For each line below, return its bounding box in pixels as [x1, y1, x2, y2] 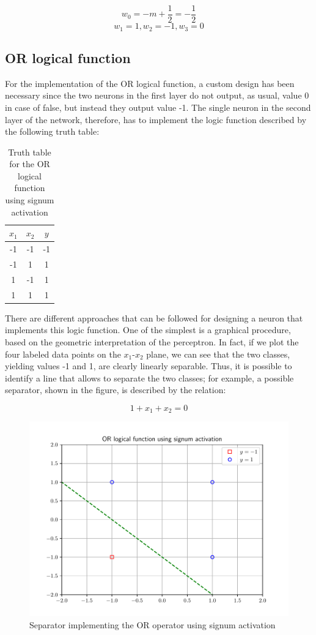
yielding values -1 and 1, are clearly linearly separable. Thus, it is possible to [5, 359, 292, 372]
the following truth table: [5, 125, 100, 138]
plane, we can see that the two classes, [146, 347, 290, 360]
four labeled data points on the [5, 347, 121, 360]
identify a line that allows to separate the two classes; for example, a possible [5, 371, 294, 384]
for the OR [9, 157, 50, 170]
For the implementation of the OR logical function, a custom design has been [5, 77, 295, 89]
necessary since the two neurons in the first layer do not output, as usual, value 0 [5, 89, 309, 102]
